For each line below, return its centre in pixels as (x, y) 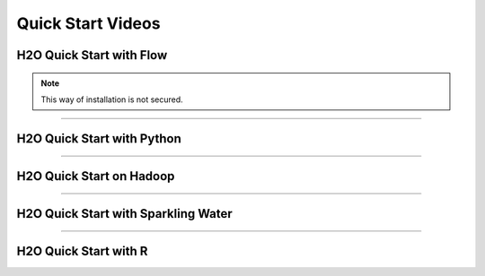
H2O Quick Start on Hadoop (96, 176)
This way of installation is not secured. (112, 99)
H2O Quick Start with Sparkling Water (124, 214)
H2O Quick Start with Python (99, 138)
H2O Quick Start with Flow (92, 55)
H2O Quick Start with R (82, 251)
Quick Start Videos (88, 23)
